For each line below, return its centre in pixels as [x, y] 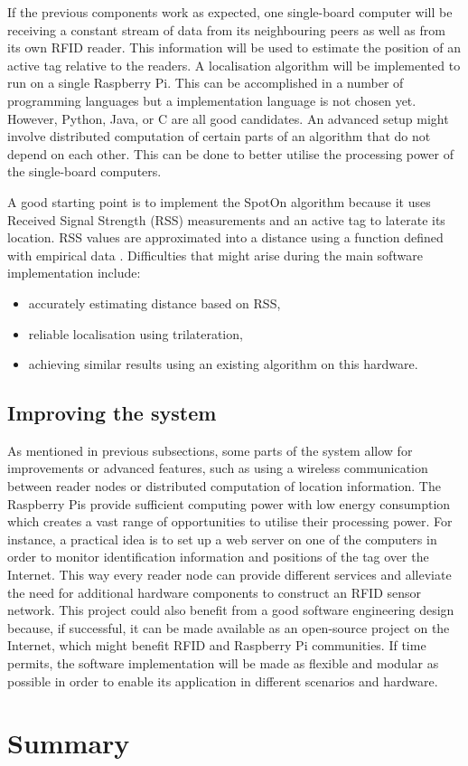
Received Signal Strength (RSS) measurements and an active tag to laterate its [226, 219]
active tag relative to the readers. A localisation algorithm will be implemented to [234, 65]
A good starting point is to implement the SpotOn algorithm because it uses [219, 201]
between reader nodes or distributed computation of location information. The [224, 486]
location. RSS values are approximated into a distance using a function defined [225, 237]
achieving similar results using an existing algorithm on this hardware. [223, 364]
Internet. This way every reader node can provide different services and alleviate [229, 575]
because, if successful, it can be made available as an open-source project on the [229, 627]
